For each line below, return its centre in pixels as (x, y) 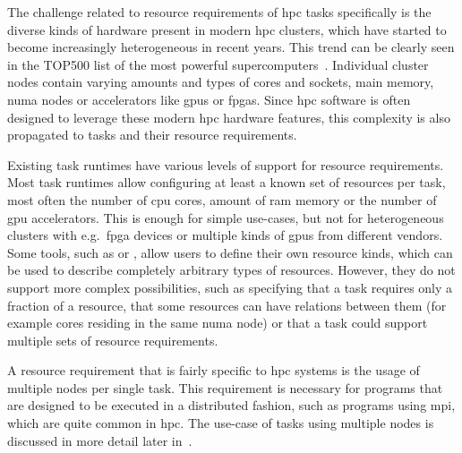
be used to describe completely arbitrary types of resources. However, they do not (231, 270)
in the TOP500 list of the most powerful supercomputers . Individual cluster (218, 64)
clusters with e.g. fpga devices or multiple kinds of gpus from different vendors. (225, 235)
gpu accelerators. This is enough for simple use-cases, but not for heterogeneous (226, 217)
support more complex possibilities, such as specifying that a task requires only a (230, 287)
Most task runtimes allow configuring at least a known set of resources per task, (227, 182)
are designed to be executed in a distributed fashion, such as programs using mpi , (231, 405)
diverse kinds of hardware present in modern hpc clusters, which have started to (227, 29)
